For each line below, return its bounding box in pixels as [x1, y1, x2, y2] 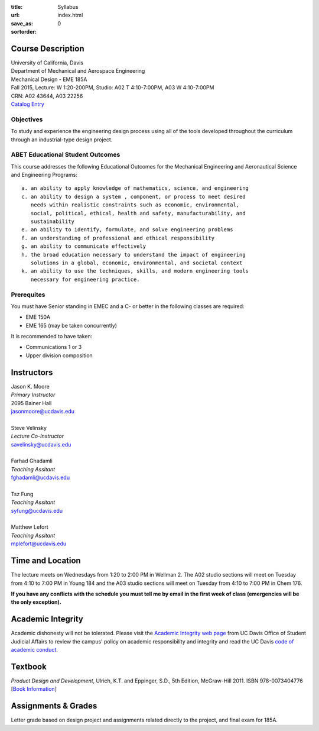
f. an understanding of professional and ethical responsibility [21, 234, 215, 241]
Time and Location [11, 556, 81, 566]
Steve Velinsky [11, 424, 47, 431]
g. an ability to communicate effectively [21, 243, 147, 250]
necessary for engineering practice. [30, 276, 140, 283]
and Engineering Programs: [11, 172, 78, 179]
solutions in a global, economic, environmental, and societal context [30, 260, 243, 266]
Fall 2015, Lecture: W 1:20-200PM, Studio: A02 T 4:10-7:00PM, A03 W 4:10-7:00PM [11, 84, 214, 91]
